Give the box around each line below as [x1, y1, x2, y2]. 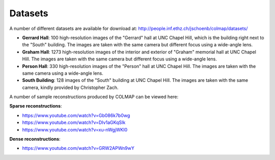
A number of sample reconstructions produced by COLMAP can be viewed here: [9, 94, 179, 100]
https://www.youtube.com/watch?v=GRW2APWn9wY [22, 145, 134, 151]
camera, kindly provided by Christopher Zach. [22, 84, 119, 90]
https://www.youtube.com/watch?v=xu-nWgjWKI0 [22, 126, 128, 133]
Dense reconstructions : [9, 136, 61, 142]
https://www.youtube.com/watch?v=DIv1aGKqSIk [22, 119, 126, 125]
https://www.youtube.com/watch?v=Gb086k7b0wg [22, 112, 130, 118]
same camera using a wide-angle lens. [22, 70, 104, 76]
